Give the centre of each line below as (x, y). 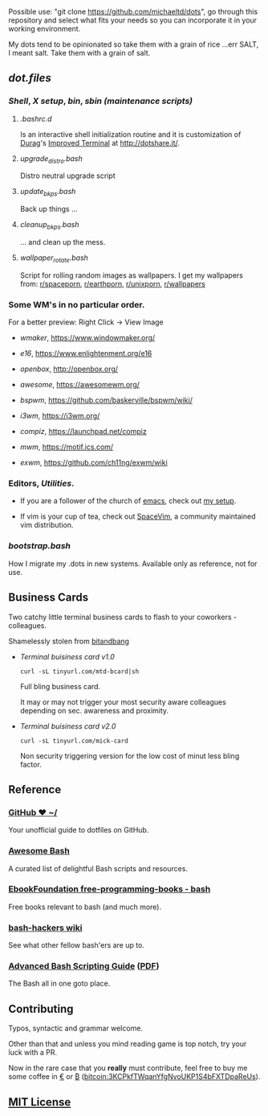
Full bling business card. (60, 686)
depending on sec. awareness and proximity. (94, 710)
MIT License (40, 1102)
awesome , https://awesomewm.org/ (80, 385)
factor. (30, 764)
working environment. (45, 29)
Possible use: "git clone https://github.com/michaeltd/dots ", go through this (133, 12)
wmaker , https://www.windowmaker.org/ (87, 338)
